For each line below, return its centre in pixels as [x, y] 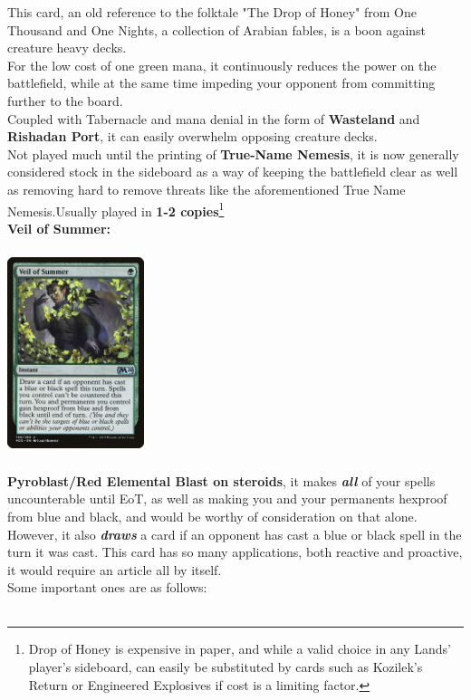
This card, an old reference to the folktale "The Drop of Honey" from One [212, 12]
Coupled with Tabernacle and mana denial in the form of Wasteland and [214, 118]
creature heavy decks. [67, 48]
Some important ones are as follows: [107, 587]
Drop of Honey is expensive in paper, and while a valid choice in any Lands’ [240, 649]
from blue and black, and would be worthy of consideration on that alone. [212, 516]
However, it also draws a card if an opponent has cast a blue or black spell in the [235, 534]
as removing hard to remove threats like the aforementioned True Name [207, 189]
